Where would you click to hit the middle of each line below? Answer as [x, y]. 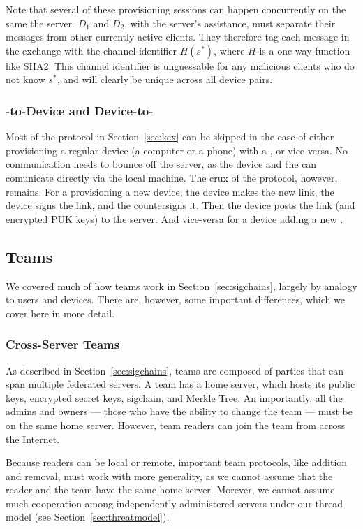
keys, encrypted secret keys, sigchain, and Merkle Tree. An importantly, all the [174, 397]
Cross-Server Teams [63, 344]
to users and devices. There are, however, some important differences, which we [175, 299]
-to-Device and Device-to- [80, 110]
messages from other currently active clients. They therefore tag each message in [178, 37]
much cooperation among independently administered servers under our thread [175, 503]
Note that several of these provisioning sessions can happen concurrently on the [176, 9]
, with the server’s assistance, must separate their [230, 23]
